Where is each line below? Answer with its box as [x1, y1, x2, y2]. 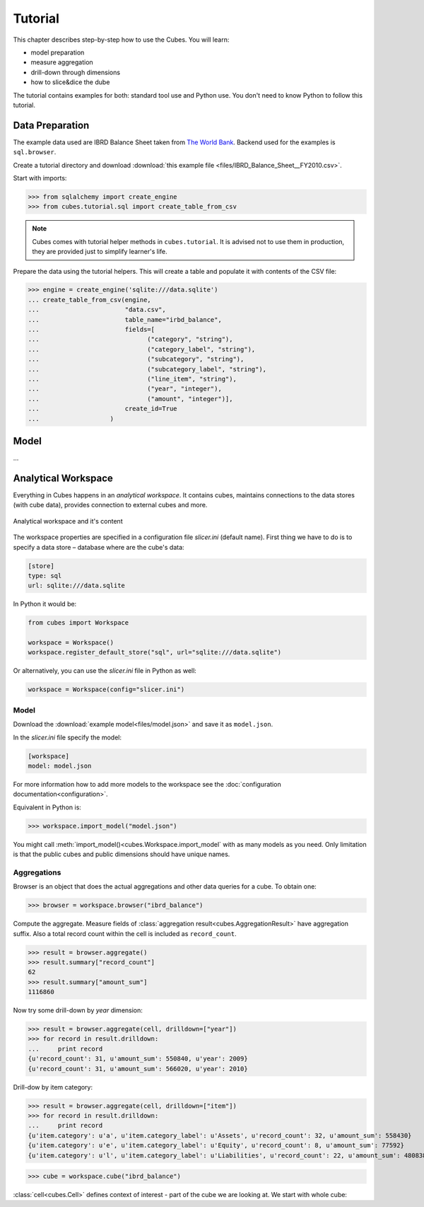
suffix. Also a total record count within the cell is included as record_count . [13, 929, 237, 937]
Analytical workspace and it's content [13, 516, 123, 525]
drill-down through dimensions [30, 68, 120, 76]
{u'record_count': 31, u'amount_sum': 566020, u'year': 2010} [28, 1065, 248, 1073]
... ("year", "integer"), [28, 385, 222, 393]
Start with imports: [13, 173, 67, 182]
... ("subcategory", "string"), [28, 355, 245, 364]
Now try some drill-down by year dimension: [13, 1006, 143, 1015]
